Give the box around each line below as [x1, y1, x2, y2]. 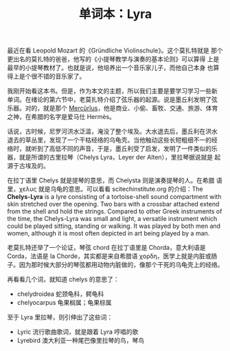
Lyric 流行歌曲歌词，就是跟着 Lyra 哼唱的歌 [16, 328, 139, 336]
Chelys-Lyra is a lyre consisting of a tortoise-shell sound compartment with [7, 193, 222, 201]
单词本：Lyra [78, 6, 152, 22]
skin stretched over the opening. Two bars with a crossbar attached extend [7, 200, 220, 209]
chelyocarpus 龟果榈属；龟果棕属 [16, 299, 112, 307]
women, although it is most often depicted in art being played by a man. [7, 229, 210, 237]
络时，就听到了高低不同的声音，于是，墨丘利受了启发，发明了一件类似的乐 [7, 145, 218, 153]
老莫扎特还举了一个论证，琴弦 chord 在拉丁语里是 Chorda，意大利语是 [7, 244, 206, 252]
